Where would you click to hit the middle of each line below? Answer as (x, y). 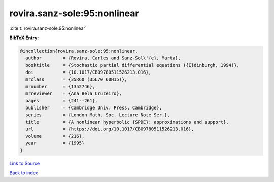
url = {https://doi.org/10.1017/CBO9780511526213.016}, (110, 129)
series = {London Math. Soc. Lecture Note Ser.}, (98, 115)
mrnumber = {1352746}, (60, 86)
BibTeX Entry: (24, 38)
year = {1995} (55, 143)
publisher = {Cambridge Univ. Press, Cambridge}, (94, 108)
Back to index (24, 173)
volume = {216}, (55, 136)
